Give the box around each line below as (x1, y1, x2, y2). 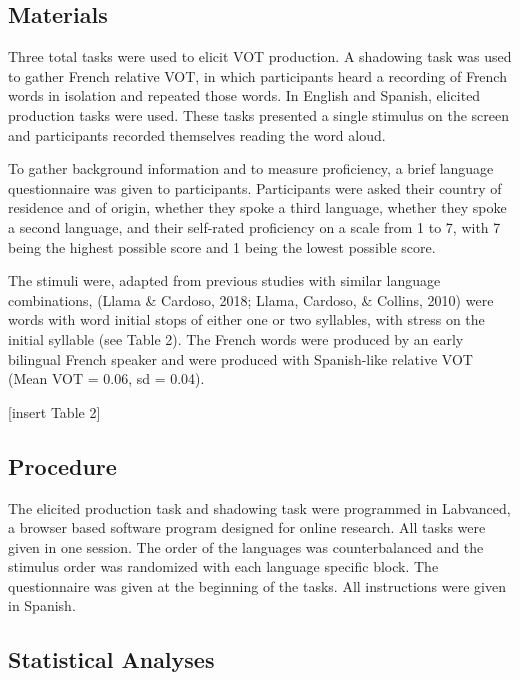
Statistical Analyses (8, 644, 215, 675)
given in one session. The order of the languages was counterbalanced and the (8, 536, 484, 557)
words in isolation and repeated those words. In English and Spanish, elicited (8, 85, 481, 106)
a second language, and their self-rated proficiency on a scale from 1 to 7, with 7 (8, 216, 501, 237)
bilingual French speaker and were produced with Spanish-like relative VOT (8, 348, 473, 369)
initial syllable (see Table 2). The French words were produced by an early (8, 328, 464, 349)
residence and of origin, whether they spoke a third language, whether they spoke (8, 197, 507, 218)
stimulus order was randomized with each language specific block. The (8, 556, 439, 577)
